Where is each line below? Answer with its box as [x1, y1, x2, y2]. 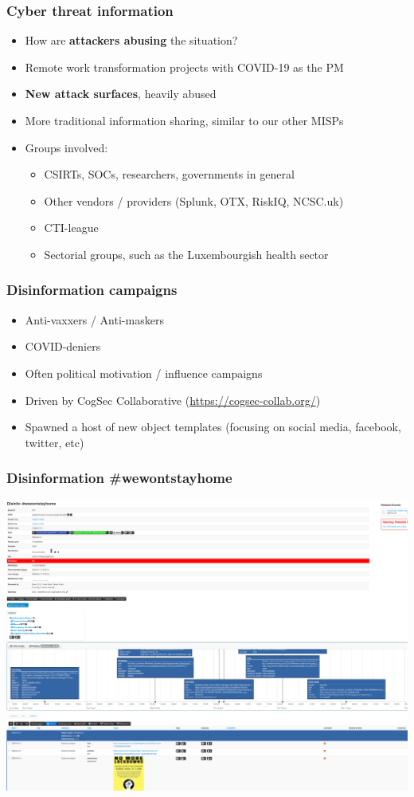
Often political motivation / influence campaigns [25, 364, 263, 381]
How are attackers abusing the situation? [25, 32, 238, 49]
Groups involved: [25, 139, 108, 155]
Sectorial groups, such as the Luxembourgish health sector [44, 245, 329, 262]
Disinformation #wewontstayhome [6, 468, 232, 488]
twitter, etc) [25, 434, 84, 450]
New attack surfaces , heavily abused [25, 85, 217, 102]
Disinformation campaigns [6, 280, 178, 300]
